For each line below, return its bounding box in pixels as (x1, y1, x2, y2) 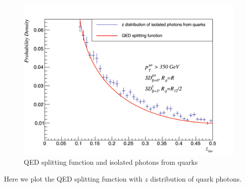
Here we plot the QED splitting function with (4, 173, 143, 184)
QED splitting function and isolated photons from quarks (24, 157, 198, 167)
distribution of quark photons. (150, 173, 242, 184)
